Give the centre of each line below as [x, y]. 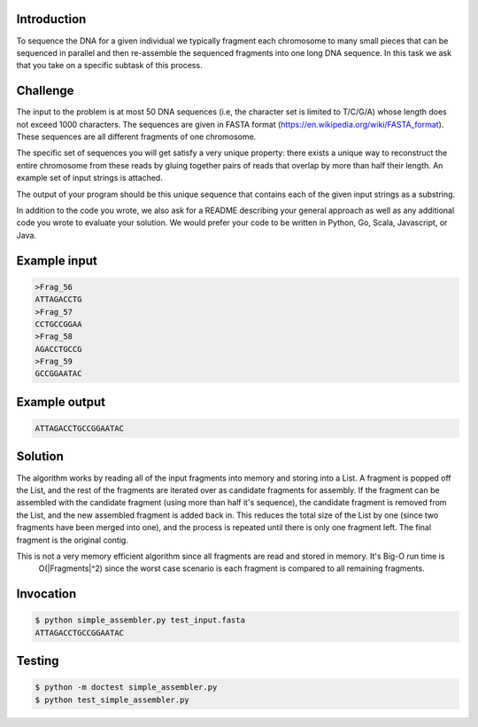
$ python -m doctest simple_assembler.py [126, 688]
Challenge [45, 91]
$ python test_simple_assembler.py [112, 700]
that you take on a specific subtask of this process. [109, 66]
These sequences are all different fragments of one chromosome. [136, 137]
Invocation [46, 594]
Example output [61, 402]
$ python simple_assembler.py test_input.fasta [140, 620]
